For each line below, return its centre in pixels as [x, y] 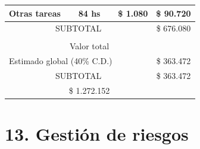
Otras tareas [35, 13]
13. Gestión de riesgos [97, 134]
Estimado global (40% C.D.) [61, 61]
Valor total [89, 46]
